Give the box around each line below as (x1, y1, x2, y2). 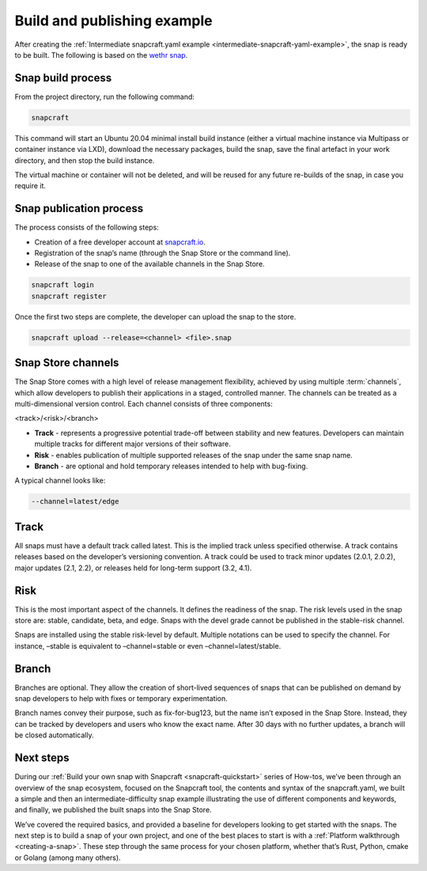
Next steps (14, 752, 70, 765)
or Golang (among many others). (14, 853, 122, 862)
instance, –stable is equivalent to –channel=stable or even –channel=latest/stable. (14, 641, 282, 650)
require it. (14, 181, 47, 191)
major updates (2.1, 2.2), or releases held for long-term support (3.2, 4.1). (14, 562, 252, 573)
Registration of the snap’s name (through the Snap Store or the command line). (34, 248, 291, 258)
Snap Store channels (14, 356, 119, 369)
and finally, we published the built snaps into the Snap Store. (14, 805, 213, 815)
